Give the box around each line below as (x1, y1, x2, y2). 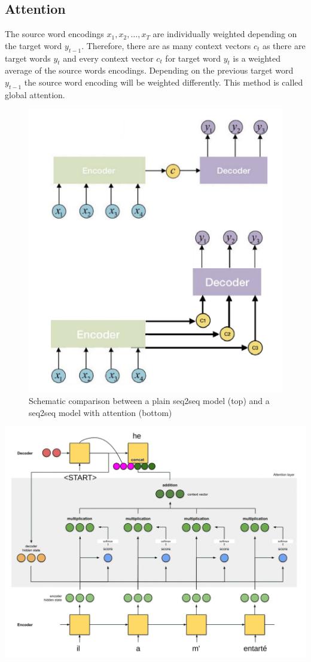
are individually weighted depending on (153, 28, 297, 40)
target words (5, 51, 51, 64)
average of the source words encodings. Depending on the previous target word (5, 64, 294, 77)
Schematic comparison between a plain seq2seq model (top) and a (29, 394, 270, 406)
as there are (262, 39, 306, 51)
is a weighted (233, 51, 280, 64)
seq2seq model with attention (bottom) (29, 406, 172, 418)
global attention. (5, 88, 65, 101)
